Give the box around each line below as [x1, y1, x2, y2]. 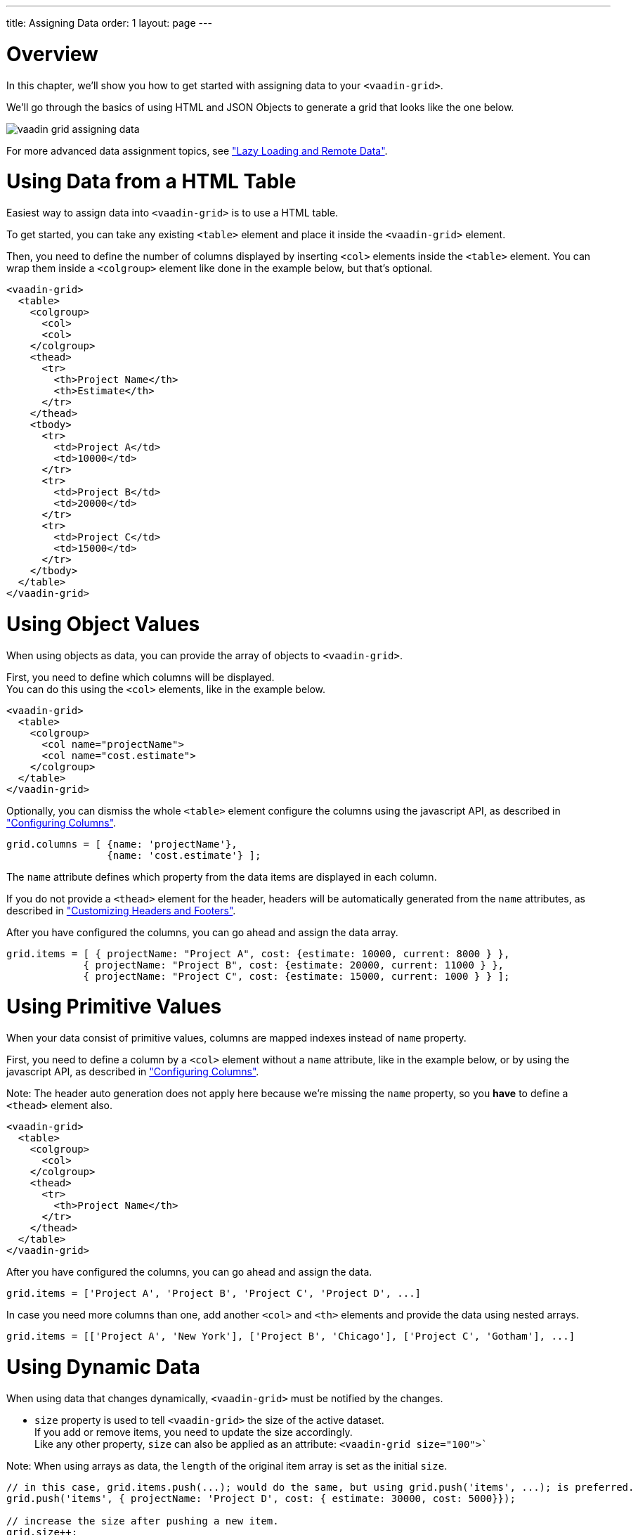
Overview [6, 41, 98, 66]
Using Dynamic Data [6, 1354, 200, 1379]
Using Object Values [6, 611, 200, 636]
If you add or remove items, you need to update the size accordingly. [34, 1425, 353, 1438]
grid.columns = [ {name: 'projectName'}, [6, 838, 237, 850]
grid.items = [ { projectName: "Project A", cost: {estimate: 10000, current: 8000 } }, [6, 947, 510, 959]
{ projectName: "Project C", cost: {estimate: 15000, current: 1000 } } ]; [83, 970, 510, 982]
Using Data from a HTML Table [6, 169, 297, 194]
